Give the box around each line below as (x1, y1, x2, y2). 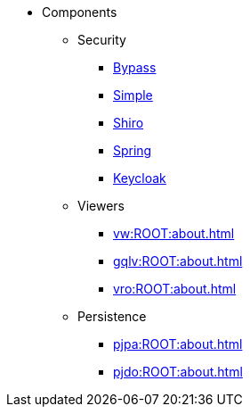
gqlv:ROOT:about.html (113, 253, 243, 269)
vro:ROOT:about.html (113, 281, 237, 296)
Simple (113, 87, 153, 103)
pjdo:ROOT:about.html (113, 364, 243, 379)
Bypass (113, 60, 157, 75)
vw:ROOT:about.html (113, 226, 235, 241)
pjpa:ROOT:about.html (113, 336, 243, 352)
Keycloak (113, 170, 166, 186)
